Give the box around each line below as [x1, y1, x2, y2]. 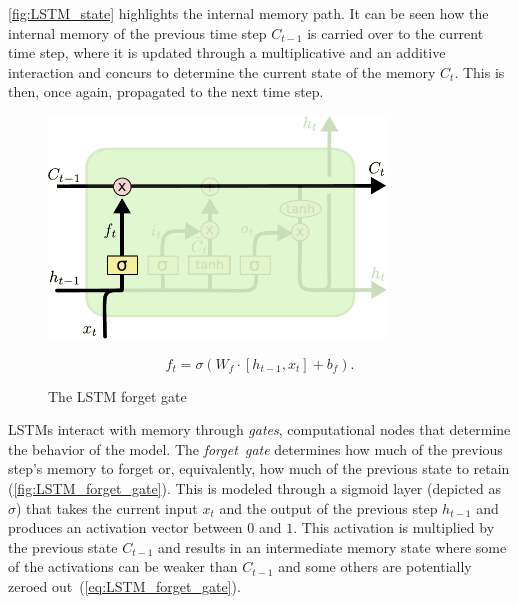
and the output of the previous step [219, 497, 438, 518]
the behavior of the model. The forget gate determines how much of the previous [8, 438, 503, 459]
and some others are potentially [278, 556, 472, 577]
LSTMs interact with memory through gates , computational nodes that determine [8, 419, 511, 440]
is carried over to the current [307, 22, 484, 43]
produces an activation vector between [8, 517, 243, 538]
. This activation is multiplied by [293, 517, 495, 538]
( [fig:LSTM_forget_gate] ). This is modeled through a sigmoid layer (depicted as [8, 477, 501, 498]
